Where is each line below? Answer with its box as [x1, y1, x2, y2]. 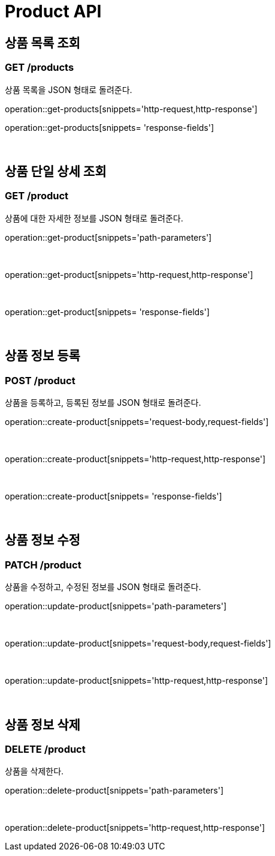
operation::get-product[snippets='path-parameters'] [5, 232, 212, 243]
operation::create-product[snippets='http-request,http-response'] [5, 453, 265, 464]
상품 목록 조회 [5, 35, 80, 50]
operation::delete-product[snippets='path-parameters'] [5, 785, 224, 796]
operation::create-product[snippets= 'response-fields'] [5, 490, 222, 501]
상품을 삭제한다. [5, 766, 64, 777]
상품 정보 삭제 [5, 717, 80, 732]
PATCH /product [5, 558, 81, 571]
